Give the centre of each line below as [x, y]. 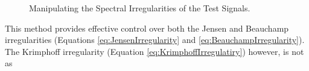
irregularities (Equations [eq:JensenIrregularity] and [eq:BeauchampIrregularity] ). [155, 40]
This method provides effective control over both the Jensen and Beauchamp [147, 28]
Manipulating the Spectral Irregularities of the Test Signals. [140, 8]
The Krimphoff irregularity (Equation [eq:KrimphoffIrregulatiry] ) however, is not [154, 51]
